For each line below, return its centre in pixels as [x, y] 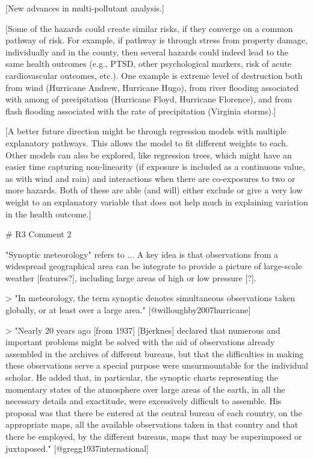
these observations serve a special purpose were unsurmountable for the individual [157, 365]
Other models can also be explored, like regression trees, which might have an [149, 155]
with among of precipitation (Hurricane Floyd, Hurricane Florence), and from [149, 99]
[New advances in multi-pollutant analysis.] [85, 8]
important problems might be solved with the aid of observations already [140, 342]
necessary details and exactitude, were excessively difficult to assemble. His [144, 401]
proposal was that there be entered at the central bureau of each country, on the [154, 412]
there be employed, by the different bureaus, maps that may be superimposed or [154, 436]
